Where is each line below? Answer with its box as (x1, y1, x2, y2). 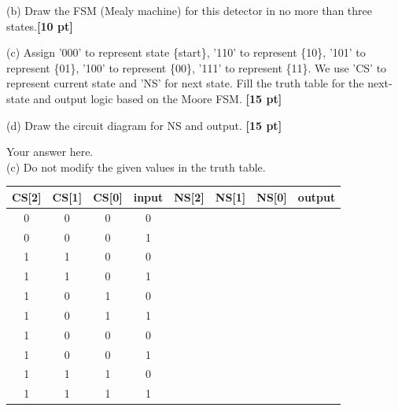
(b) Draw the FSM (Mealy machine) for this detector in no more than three (6, 2, 372, 18)
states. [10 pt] (6, 17, 73, 34)
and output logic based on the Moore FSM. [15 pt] (33, 90, 282, 106)
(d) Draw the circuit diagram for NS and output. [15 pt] (6, 117, 282, 133)
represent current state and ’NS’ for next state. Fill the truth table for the (6, 75, 364, 91)
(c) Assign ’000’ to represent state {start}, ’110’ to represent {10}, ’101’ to (6, 44, 366, 61)
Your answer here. (6, 143, 94, 160)
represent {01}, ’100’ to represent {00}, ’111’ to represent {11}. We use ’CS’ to (6, 59, 387, 76)
